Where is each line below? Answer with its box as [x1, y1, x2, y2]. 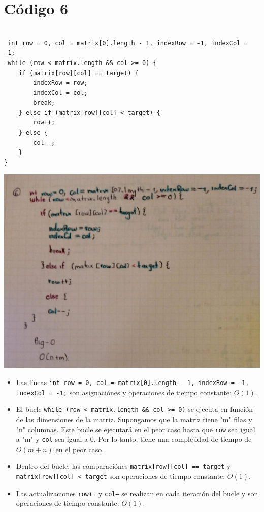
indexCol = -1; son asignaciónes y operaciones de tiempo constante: [16, 387, 232, 397]
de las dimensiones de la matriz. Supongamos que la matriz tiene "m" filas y [16, 413, 252, 424]
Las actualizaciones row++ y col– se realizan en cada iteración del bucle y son [16, 488, 258, 498]
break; [33, 99, 55, 107]
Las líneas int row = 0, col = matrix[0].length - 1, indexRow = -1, [16, 376, 249, 387]
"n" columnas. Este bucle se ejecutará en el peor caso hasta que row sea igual [16, 424, 255, 434]
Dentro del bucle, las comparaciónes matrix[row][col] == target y [16, 461, 231, 471]
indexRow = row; [33, 79, 88, 87]
